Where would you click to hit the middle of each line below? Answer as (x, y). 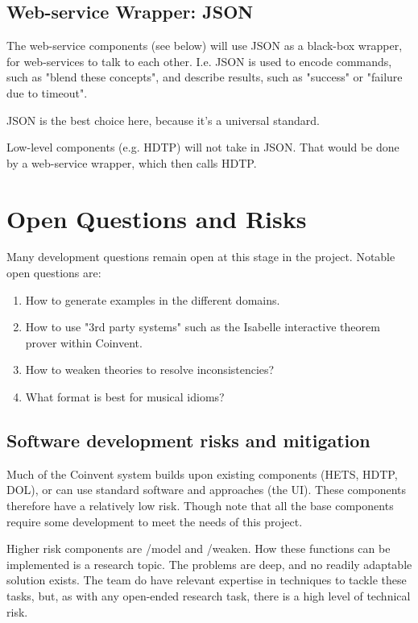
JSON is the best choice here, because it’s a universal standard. (163, 120)
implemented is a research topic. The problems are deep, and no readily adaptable (209, 564)
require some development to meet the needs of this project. (155, 521)
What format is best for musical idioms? (125, 397)
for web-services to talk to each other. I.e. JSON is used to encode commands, (199, 61)
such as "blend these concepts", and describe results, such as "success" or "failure (205, 77)
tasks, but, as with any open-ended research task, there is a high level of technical (209, 596)
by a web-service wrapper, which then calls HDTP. (132, 162)
